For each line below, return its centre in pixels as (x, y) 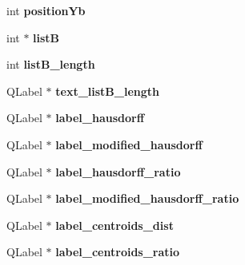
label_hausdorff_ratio (118, 171)
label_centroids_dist (114, 225)
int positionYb (46, 10)
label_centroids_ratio (118, 252)
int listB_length (51, 64)
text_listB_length (108, 91)
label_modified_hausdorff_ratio (147, 198)
